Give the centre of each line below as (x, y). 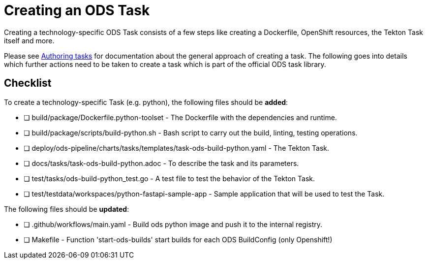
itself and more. (29, 40)
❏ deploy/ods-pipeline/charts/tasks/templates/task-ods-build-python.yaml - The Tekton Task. (177, 148)
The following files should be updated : (67, 209)
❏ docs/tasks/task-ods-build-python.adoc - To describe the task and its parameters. (161, 163)
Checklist (28, 83)
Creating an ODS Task (77, 10)
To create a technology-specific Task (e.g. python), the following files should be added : (146, 102)
